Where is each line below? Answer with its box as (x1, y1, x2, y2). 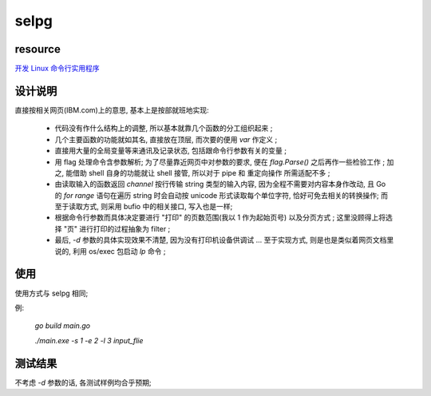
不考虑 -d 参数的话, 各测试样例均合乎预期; (14, 378, 152, 387)
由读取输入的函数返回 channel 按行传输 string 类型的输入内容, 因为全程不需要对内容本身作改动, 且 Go (54, 180, 386, 189)
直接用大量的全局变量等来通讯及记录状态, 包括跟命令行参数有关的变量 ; (54, 146, 287, 156)
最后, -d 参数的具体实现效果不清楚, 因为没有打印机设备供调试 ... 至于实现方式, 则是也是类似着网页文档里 (54, 236, 394, 245)
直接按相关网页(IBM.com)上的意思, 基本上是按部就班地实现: (14, 105, 209, 115)
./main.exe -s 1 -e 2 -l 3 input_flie (34, 335, 144, 345)
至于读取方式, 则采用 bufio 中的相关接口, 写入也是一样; (54, 202, 233, 212)
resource (14, 42, 61, 56)
